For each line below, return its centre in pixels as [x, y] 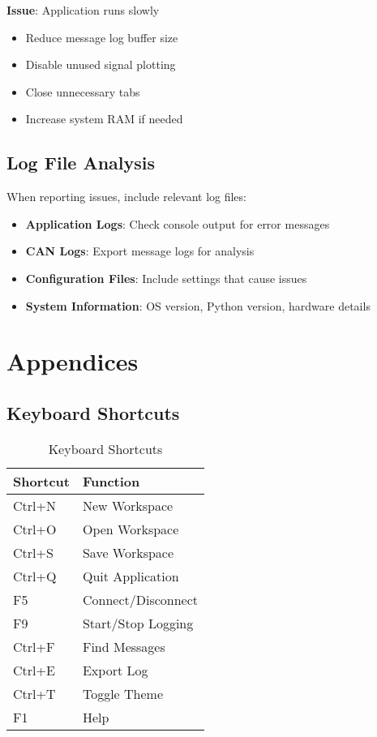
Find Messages [124, 646]
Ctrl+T [34, 693]
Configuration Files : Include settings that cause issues [166, 278]
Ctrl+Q [35, 576]
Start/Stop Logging [138, 623]
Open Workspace [131, 529]
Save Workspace [128, 552]
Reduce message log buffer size [102, 37]
